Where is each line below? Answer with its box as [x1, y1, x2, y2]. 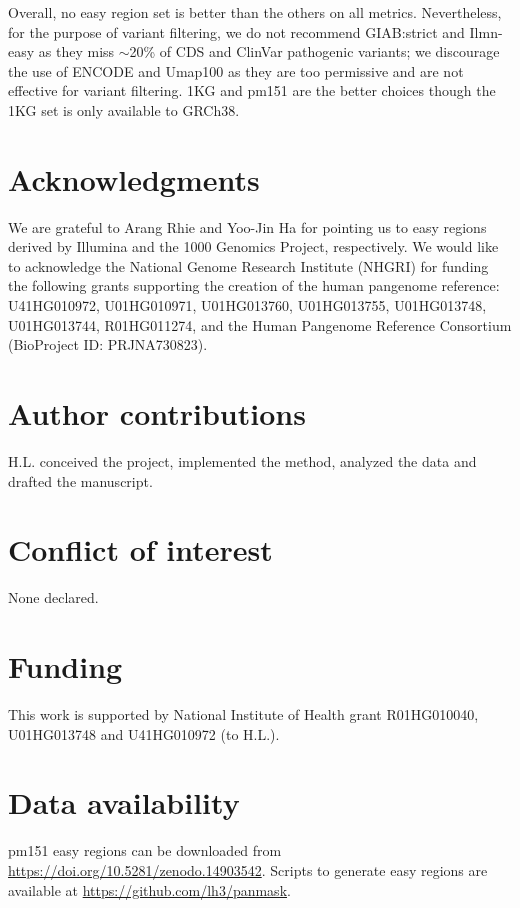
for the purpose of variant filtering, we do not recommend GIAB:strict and [8, 21, 465, 42]
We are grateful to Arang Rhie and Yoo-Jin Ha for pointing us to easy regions [8, 216, 487, 237]
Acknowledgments [8, 158, 260, 199]
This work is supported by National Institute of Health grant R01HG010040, [8, 704, 479, 724]
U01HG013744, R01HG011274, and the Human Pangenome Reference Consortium [8, 314, 512, 335]
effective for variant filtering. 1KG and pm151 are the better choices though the [8, 80, 496, 101]
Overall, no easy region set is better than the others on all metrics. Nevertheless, [8, 2, 502, 22]
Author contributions [8, 393, 306, 434]
